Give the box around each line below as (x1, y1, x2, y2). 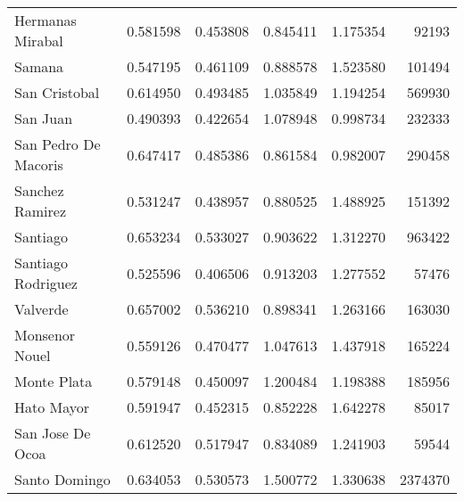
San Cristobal (14, 82, 100, 103)
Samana (14, 56, 64, 77)
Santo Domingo (14, 469, 111, 489)
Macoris (14, 154, 63, 175)
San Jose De (14, 423, 91, 443)
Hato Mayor (14, 397, 90, 417)
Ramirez (14, 201, 67, 221)
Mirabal (14, 30, 63, 51)
